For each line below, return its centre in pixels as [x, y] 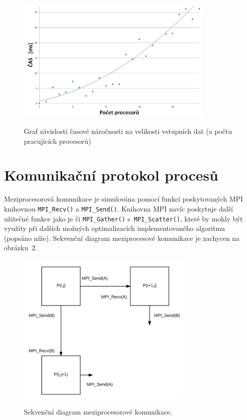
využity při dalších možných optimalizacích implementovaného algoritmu [115, 228]
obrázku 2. [21, 248]
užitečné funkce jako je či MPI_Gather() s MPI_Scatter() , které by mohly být [123, 218]
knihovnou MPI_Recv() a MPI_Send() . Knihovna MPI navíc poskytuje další [119, 208]
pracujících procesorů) [58, 141]
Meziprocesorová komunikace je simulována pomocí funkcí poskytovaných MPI [123, 199]
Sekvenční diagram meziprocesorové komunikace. [98, 412]
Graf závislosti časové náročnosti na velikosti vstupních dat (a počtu [128, 131]
